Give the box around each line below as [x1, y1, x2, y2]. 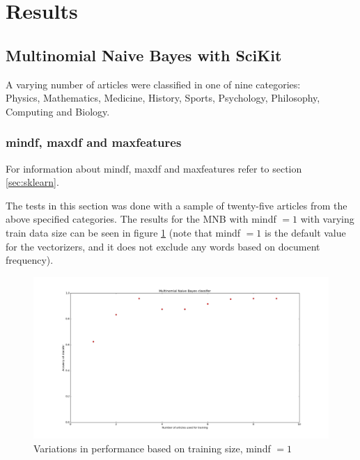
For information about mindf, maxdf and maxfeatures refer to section [6, 161, 302, 175]
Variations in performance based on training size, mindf [33, 441, 271, 455]
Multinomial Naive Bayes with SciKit [6, 44, 282, 65]
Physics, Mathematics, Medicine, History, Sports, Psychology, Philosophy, [6, 90, 320, 105]
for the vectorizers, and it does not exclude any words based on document [6, 239, 320, 253]
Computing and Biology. [6, 104, 110, 118]
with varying [300, 212, 354, 226]
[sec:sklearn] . [6, 175, 59, 189]
